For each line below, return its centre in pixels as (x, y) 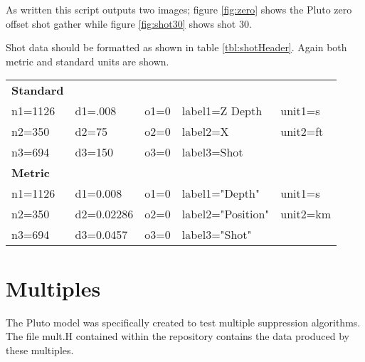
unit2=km (306, 214)
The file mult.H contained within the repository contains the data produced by (178, 336)
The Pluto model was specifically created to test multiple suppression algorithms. (183, 322)
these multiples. (40, 350)
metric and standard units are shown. (88, 61)
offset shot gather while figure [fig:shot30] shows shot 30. (129, 23)
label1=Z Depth (222, 111)
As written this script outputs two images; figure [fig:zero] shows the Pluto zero (179, 9)
